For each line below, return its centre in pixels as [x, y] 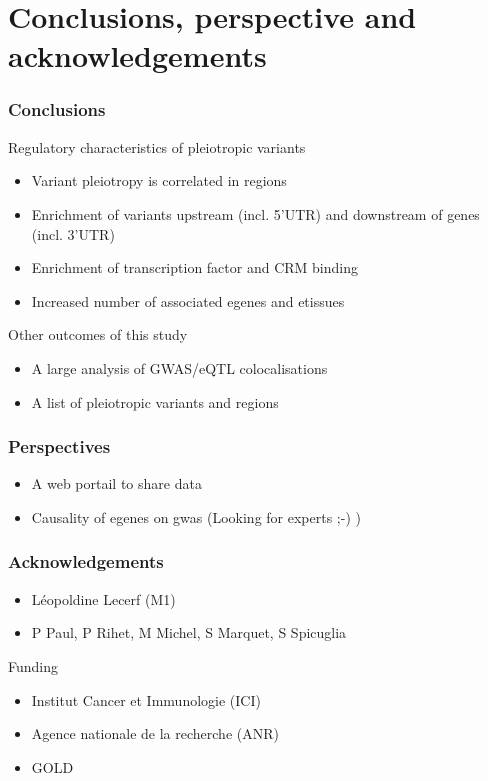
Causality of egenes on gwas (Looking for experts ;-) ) [196, 516]
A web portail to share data [116, 483]
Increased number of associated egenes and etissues [188, 300]
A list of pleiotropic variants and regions [155, 401]
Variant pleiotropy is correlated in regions [159, 180]
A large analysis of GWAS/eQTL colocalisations [179, 367]
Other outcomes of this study [98, 334]
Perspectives [59, 446]
